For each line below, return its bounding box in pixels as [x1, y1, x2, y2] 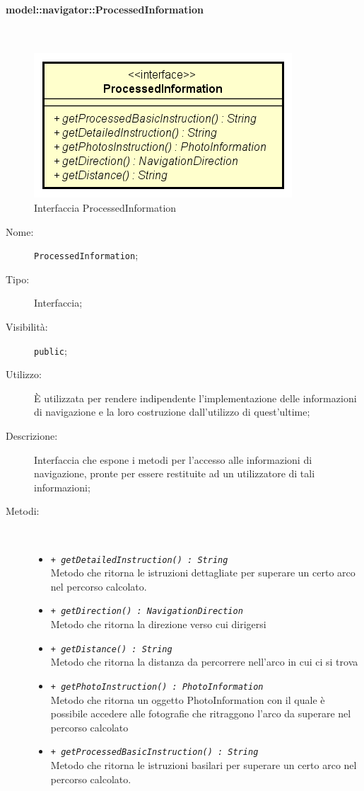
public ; [34, 343, 67, 358]
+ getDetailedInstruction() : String [50, 554, 228, 565]
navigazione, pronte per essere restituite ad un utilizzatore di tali [34, 466, 315, 481]
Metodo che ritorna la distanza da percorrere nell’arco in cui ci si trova [50, 654, 358, 669]
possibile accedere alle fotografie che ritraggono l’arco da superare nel [50, 706, 351, 721]
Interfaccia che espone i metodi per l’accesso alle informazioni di [34, 452, 312, 467]
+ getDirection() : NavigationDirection [50, 606, 243, 617]
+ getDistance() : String [50, 644, 172, 654]
